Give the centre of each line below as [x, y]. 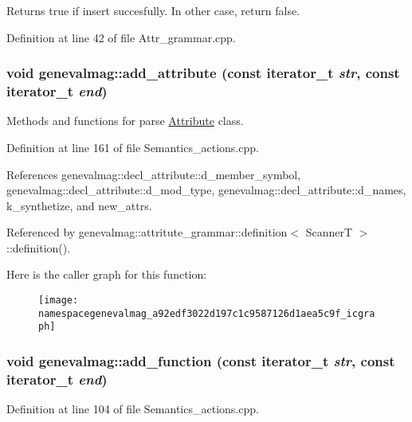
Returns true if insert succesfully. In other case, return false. [153, 10]
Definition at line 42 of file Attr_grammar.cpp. [121, 37]
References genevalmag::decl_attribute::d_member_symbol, [154, 174]
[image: [59, 301]
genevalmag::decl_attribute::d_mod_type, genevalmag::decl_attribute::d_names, [206, 190]
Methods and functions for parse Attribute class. [125, 121]
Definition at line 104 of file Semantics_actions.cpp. [133, 409]
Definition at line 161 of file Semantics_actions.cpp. [133, 147]
